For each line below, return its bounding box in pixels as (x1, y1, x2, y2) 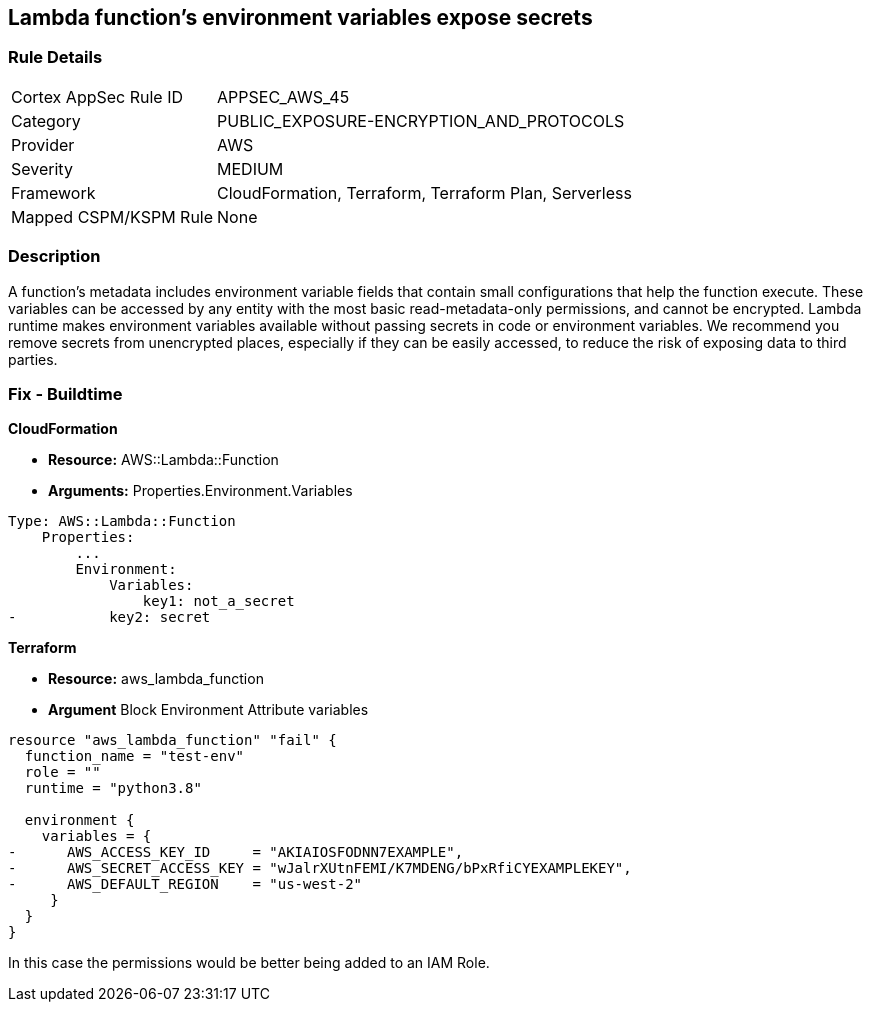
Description (8, 246, 101, 267)
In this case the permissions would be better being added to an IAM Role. (8, 954, 490, 972)
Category (11, 110, 81, 131)
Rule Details (8, 47, 103, 68)
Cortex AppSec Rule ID (11, 86, 184, 107)
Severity (11, 158, 73, 179)
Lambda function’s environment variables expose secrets (8, 5, 593, 30)
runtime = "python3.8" (24, 780, 202, 797)
